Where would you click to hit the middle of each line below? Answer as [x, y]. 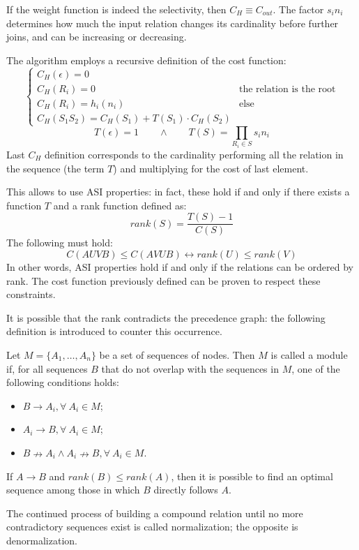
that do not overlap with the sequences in [190, 368]
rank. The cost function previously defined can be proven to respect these [163, 280]
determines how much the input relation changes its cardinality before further [173, 23]
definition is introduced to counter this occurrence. [114, 331]
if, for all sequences [47, 368]
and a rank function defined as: [120, 205]
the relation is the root [287, 89]
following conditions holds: [63, 382]
